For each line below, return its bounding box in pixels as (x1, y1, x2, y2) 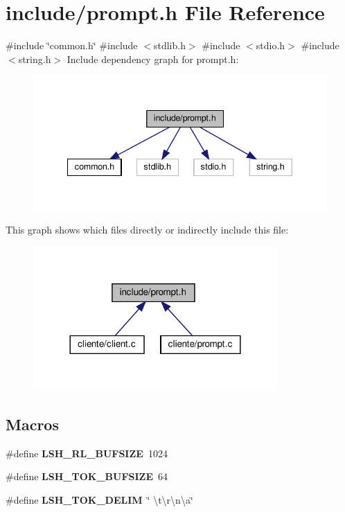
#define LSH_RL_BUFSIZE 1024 (6, 445, 168, 460)
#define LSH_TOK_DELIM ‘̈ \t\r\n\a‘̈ (6, 492, 193, 506)
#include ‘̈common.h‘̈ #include (6, 38, 138, 53)
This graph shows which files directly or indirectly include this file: (6, 222, 289, 237)
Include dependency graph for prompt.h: (67, 51, 239, 66)
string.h (18, 51, 51, 66)
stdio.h (256, 38, 285, 53)
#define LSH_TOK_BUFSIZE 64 (6, 469, 168, 484)
